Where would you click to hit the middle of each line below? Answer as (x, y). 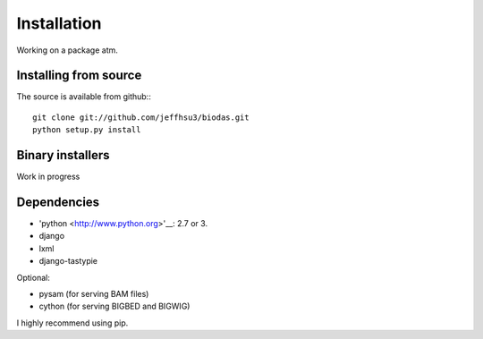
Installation (59, 23)
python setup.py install (87, 130)
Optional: (34, 277)
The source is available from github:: (84, 97)
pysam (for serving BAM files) (94, 294)
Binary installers (64, 155)
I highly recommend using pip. (72, 323)
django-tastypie (68, 261)
